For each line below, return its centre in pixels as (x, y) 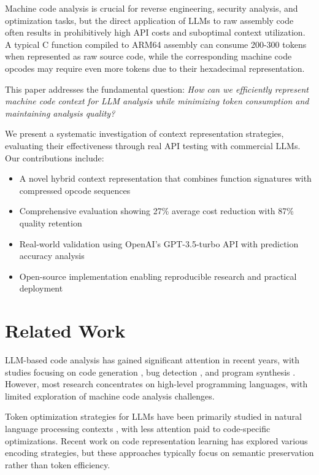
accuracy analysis (52, 256)
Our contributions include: (55, 157)
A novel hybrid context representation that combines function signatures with (165, 178)
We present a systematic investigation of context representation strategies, (144, 133)
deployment (41, 288)
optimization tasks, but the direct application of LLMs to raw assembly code (149, 20)
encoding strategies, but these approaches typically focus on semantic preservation (159, 453)
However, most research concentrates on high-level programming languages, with (156, 384)
